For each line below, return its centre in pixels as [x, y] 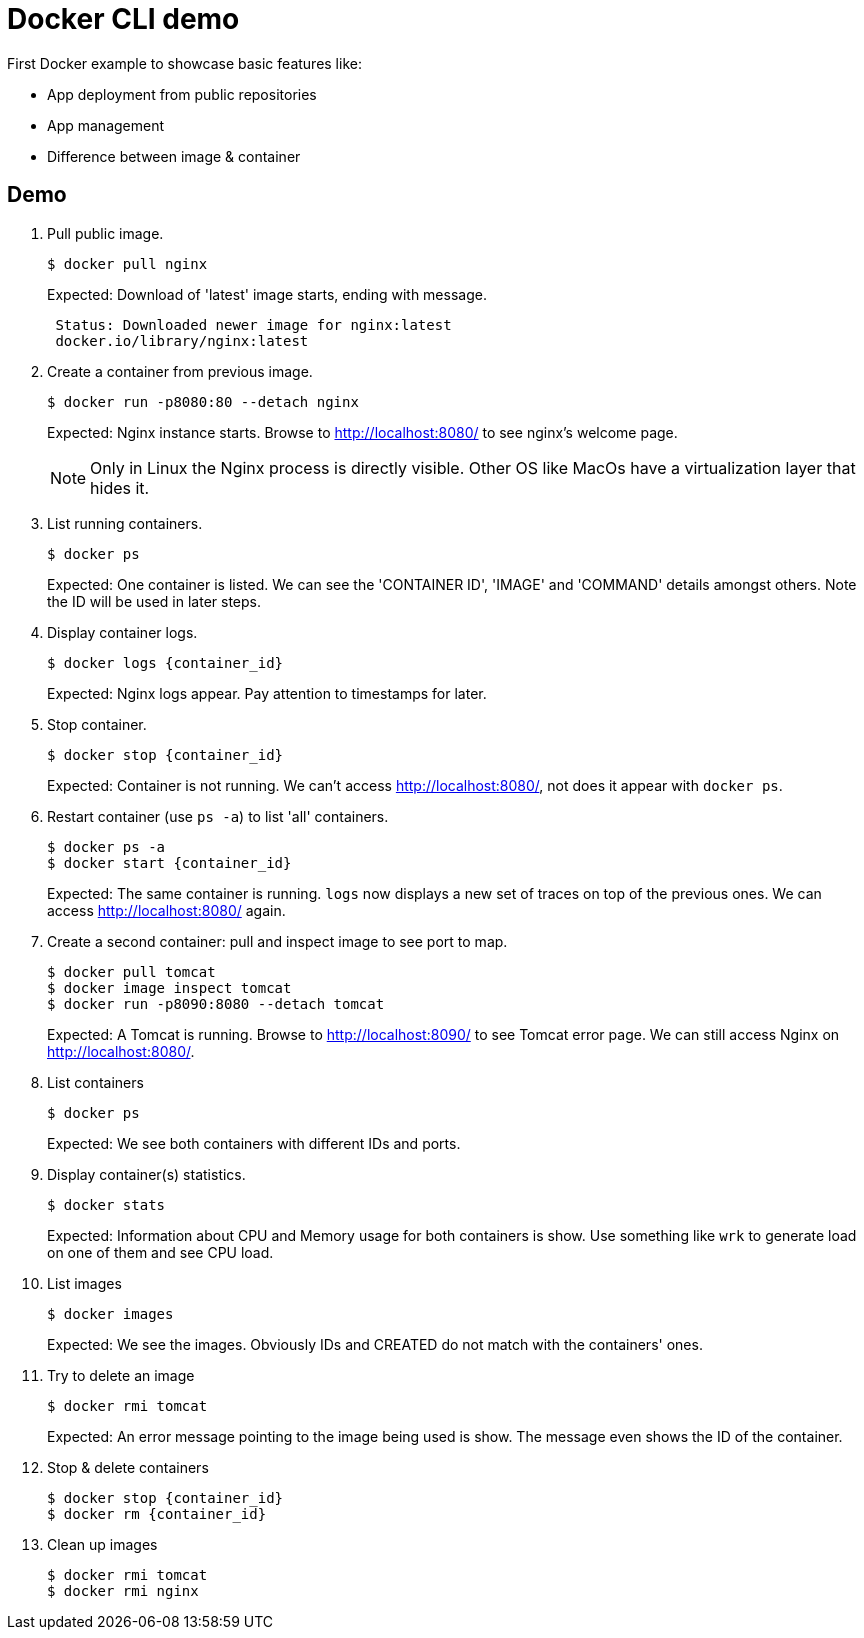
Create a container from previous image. [180, 371]
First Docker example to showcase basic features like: [184, 63]
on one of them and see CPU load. [160, 1252]
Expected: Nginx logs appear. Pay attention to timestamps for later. [267, 693]
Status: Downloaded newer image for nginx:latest [253, 324]
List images [84, 1283]
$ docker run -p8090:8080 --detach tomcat [216, 1003]
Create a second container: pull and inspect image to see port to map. [277, 941]
